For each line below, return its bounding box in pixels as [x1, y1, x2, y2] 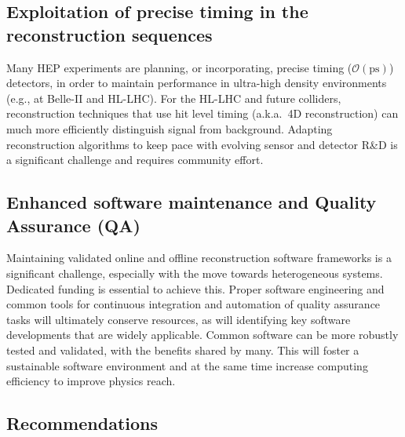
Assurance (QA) [6, 213, 140, 237]
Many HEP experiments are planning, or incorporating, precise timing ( [6, 59, 352, 75]
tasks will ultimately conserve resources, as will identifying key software [6, 311, 351, 327]
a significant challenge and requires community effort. [6, 151, 264, 168]
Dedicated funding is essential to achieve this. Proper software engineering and [6, 280, 385, 297]
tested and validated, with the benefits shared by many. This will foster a [6, 341, 359, 358]
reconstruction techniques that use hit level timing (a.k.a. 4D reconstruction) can [6, 105, 399, 122]
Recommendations [6, 411, 158, 435]
